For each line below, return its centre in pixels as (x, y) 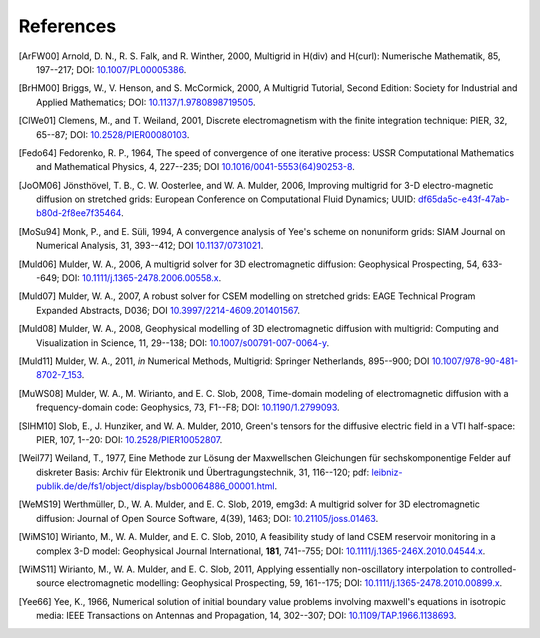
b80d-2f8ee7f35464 (79, 213)
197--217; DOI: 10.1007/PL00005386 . (111, 69)
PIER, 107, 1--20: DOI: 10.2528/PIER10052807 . (129, 439)
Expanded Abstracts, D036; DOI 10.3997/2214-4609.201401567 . (168, 310)
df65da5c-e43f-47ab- (463, 199)
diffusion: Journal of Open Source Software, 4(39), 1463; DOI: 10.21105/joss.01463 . (207, 518)
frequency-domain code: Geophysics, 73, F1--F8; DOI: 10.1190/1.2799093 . (188, 407)
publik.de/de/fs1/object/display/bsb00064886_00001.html (155, 486)
